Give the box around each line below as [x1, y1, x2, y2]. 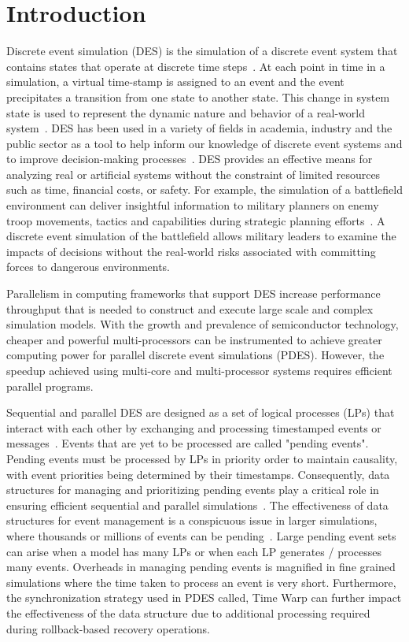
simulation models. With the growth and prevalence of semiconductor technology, [6, 316, 399, 332]
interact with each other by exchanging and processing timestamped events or [6, 419, 381, 436]
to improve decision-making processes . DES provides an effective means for [6, 150, 373, 167]
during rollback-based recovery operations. [6, 620, 210, 636]
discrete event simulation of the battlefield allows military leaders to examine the [6, 228, 396, 244]
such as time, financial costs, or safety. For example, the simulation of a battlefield [6, 181, 403, 198]
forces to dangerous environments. [6, 258, 171, 275]
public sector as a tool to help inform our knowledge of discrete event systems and [6, 135, 403, 151]
